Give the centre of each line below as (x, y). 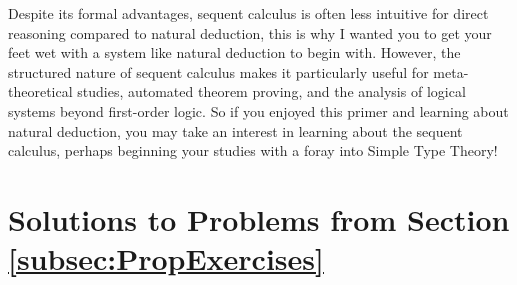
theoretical (40, 91)
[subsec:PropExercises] (166, 258)
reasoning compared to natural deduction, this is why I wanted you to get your (250, 32)
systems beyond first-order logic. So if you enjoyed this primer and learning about (258, 110)
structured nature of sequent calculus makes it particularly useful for (218, 71)
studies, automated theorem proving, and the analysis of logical (271, 91)
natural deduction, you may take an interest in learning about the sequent (235, 130)
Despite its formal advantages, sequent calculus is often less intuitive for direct (248, 13)
